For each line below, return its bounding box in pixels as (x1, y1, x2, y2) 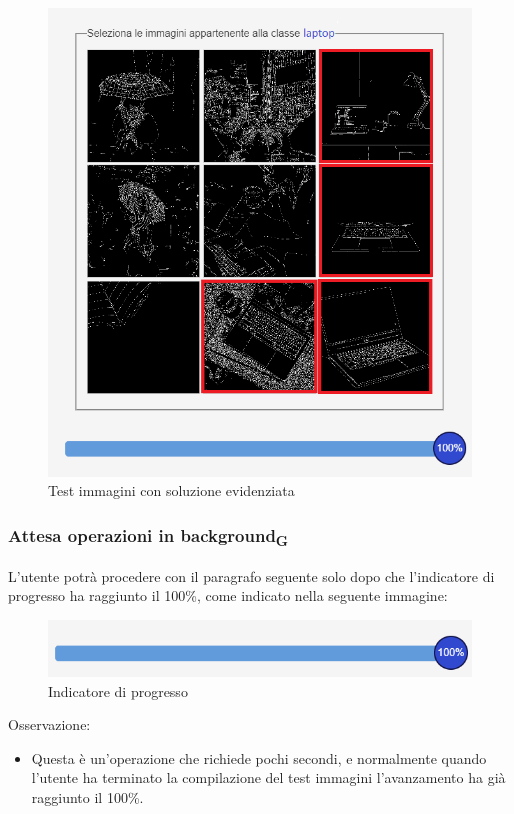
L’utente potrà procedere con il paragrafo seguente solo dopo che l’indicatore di (8, 565, 495, 586)
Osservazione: (8, 714, 91, 735)
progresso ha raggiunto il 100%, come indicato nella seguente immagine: (8, 585, 448, 606)
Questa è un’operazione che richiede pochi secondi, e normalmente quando (31, 747, 487, 768)
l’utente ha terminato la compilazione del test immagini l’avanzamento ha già (31, 767, 506, 788)
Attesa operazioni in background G (8, 522, 289, 551)
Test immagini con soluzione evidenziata (48, 480, 295, 501)
